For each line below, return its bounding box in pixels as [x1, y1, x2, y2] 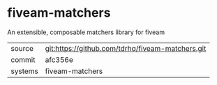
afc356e [45, 54, 73, 64]
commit [10, 54, 36, 64]
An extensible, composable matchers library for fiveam [7, 28, 165, 36]
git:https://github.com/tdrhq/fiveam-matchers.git [45, 43, 207, 53]
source [10, 43, 33, 53]
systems [10, 66, 38, 76]
